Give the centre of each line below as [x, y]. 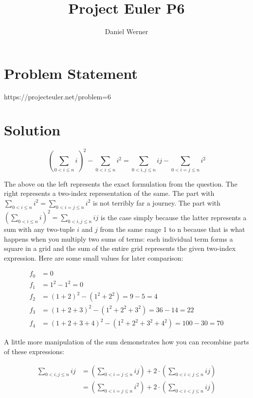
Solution [32, 130]
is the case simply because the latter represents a [173, 217]
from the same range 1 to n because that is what [172, 229]
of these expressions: [34, 351]
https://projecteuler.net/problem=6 [57, 96]
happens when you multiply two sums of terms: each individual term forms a [118, 238]
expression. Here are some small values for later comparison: [94, 257]
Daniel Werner [126, 31]
